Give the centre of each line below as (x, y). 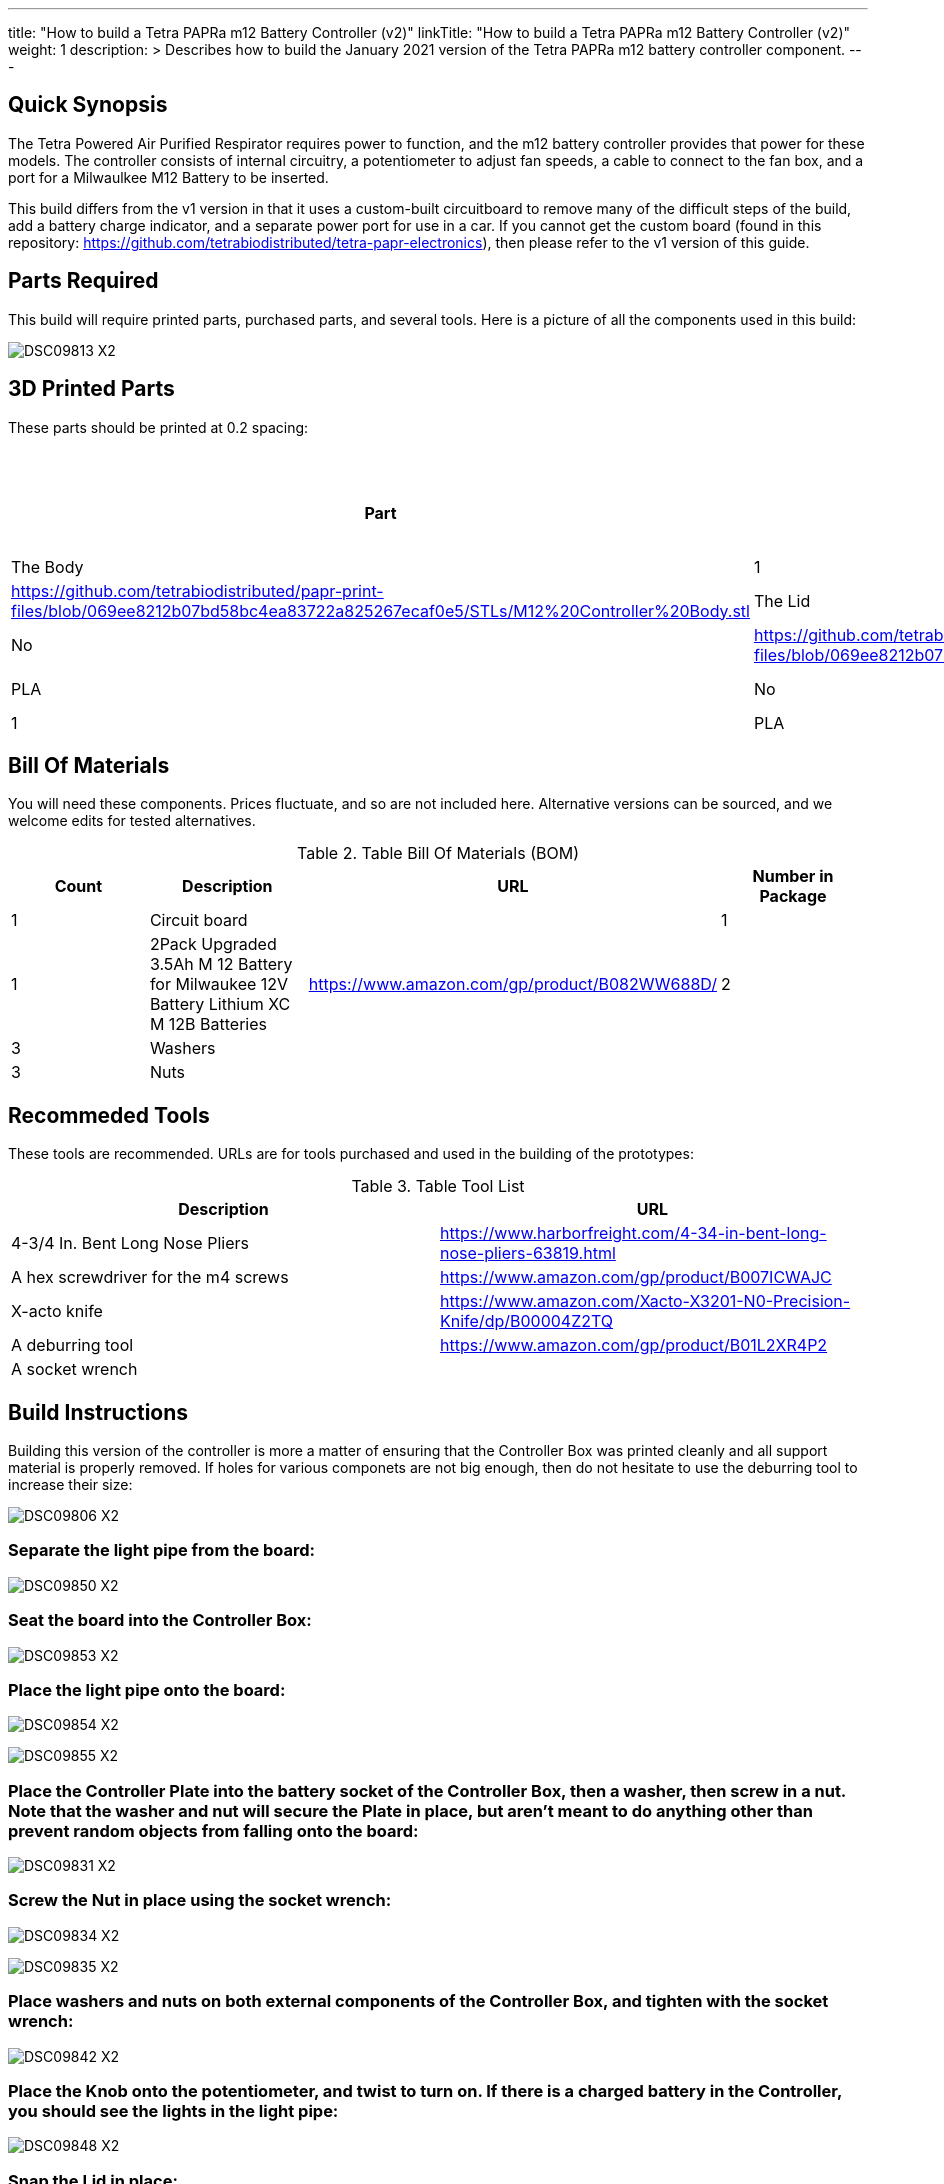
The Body (47, 566)
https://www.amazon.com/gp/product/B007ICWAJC (636, 1277)
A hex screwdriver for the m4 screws (150, 1277)
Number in (793, 876)
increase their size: (70, 1485)
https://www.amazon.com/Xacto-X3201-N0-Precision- (645, 1301)
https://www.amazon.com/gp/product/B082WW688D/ (512, 984)
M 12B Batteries (208, 1024)
